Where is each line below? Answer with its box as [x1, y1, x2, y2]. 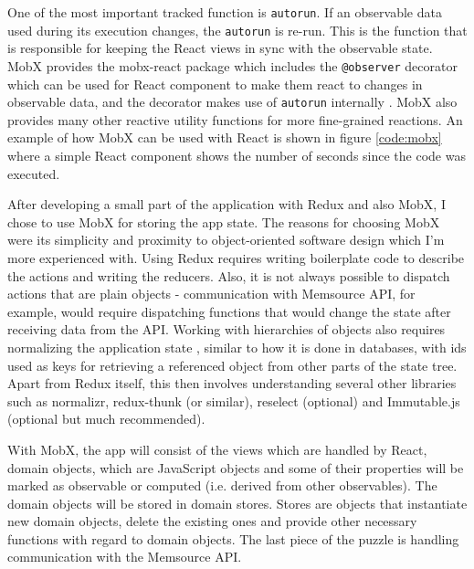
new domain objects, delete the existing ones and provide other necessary [7, 511, 417, 531]
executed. [7, 163, 60, 183]
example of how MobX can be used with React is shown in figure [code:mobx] [7, 128, 442, 147]
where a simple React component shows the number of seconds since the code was [7, 146, 466, 164]
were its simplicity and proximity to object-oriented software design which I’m [7, 230, 445, 249]
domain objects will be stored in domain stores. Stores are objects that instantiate [7, 493, 468, 512]
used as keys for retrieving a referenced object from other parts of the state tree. [7, 355, 458, 374]
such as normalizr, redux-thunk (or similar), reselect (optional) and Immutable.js [7, 391, 460, 410]
